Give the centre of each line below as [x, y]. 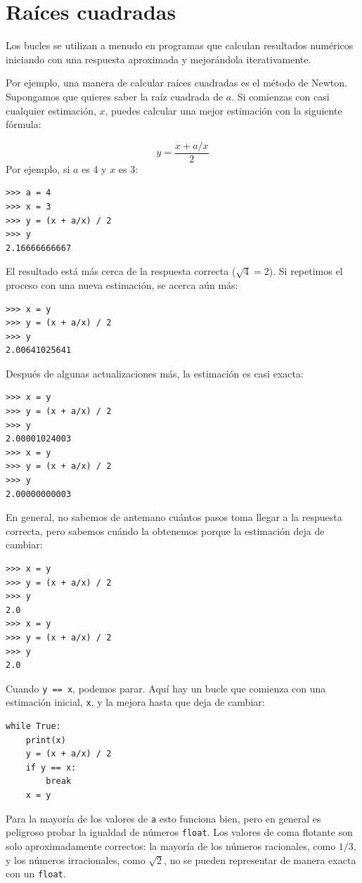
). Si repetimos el [306, 271]
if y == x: [51, 767]
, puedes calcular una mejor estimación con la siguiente [224, 110]
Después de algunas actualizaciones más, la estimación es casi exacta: [155, 373]
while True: [33, 727]
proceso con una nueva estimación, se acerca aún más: [122, 284]
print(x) [46, 740]
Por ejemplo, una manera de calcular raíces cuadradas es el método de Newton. [176, 83]
